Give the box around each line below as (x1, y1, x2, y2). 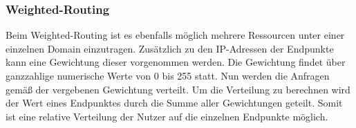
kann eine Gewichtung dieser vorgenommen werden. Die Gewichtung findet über (6, 55, 346, 69)
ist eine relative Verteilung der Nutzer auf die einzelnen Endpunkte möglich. (6, 109, 328, 123)
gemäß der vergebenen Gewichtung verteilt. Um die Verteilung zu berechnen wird (6, 82, 350, 96)
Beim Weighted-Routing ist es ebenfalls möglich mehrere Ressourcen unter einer (6, 28, 345, 42)
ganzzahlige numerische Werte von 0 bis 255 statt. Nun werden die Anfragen (6, 68, 330, 82)
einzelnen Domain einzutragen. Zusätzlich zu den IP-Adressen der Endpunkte (6, 41, 334, 55)
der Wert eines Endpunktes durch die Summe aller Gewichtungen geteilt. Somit (6, 95, 343, 110)
